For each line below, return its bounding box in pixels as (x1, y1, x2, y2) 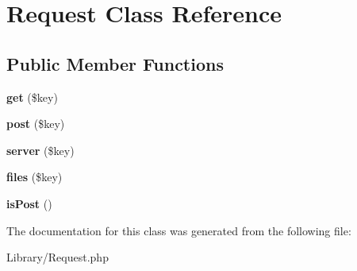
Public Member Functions (6, 51, 224, 75)
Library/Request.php (6, 249, 109, 265)
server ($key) (6, 141, 75, 158)
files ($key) (6, 168, 63, 185)
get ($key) (6, 88, 58, 105)
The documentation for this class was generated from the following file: (6, 222, 351, 238)
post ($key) (6, 115, 65, 132)
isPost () (6, 195, 52, 211)
